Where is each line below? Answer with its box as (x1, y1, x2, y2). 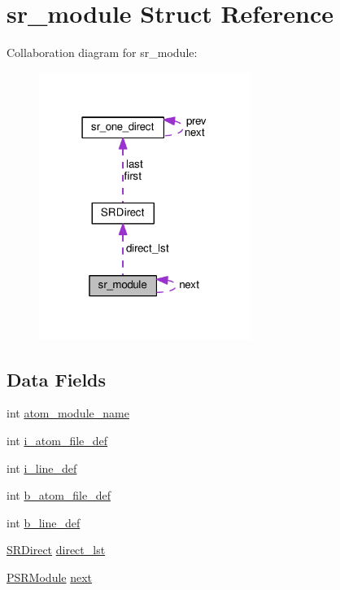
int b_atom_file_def (7, 487, 111, 504)
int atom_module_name (7, 404, 129, 422)
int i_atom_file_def (7, 432, 108, 449)
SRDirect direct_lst (7, 541, 106, 558)
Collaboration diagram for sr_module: (7, 44, 198, 61)
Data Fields (7, 366, 107, 391)
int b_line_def (7, 514, 81, 531)
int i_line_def (7, 459, 77, 476)
